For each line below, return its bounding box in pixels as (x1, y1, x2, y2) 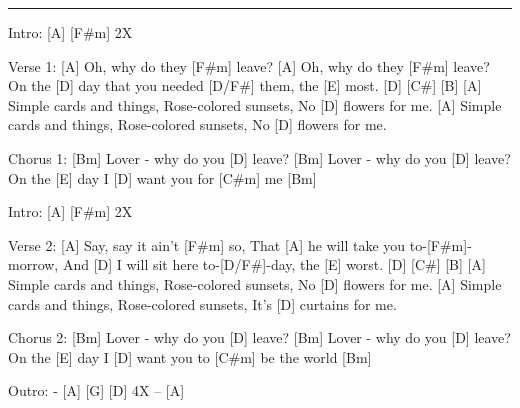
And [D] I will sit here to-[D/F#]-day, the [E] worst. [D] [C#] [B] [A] (62, 254, 486, 275)
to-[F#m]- (409, 234, 472, 255)
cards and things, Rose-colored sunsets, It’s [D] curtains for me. (8, 293, 397, 314)
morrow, (8, 254, 59, 275)
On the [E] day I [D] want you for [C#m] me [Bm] (8, 167, 317, 188)
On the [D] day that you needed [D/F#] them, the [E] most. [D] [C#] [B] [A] (8, 75, 482, 96)
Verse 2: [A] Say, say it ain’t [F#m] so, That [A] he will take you (8, 234, 406, 255)
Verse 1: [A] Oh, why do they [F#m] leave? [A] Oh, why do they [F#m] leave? (8, 55, 490, 76)
